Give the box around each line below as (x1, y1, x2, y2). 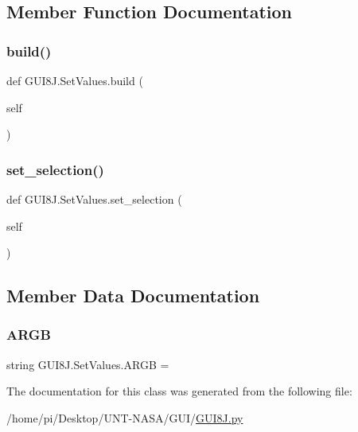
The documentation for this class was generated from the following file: (6, 383, 352, 399)
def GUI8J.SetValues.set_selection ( (6, 191, 182, 207)
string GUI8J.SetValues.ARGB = (6, 356, 169, 372)
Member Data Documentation (6, 283, 260, 308)
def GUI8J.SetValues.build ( (6, 72, 143, 88)
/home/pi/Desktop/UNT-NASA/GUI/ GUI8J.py (6, 409, 243, 426)
